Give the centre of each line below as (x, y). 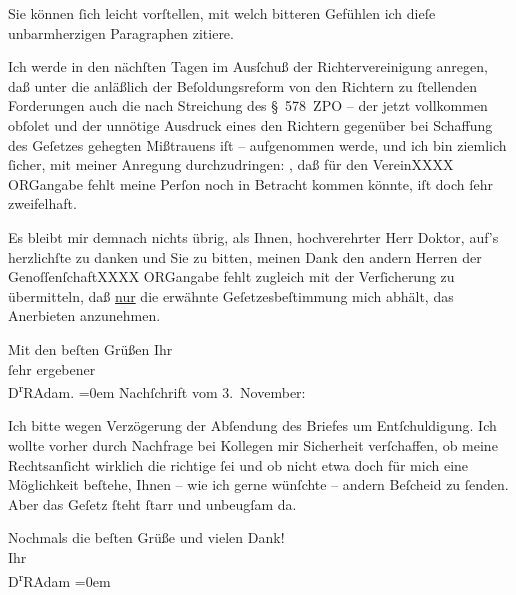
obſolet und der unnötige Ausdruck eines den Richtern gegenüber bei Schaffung (250, 124)
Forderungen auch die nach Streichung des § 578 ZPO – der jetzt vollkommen (248, 105)
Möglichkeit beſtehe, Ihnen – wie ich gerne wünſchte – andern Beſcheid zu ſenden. (258, 484)
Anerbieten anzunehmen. (84, 315)
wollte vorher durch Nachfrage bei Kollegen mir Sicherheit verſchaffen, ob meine (253, 444)
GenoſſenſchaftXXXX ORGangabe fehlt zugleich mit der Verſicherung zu (231, 276)
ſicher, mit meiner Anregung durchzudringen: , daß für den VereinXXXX (231, 164)
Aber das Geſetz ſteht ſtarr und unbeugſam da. (152, 503)
